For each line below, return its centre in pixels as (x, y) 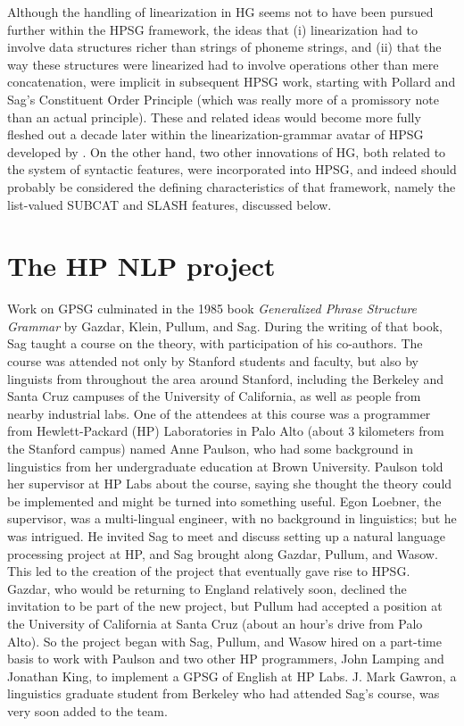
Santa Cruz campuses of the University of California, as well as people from (214, 396)
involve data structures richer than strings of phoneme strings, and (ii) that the (224, 47)
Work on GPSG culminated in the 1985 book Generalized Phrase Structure (212, 309)
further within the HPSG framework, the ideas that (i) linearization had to (212, 29)
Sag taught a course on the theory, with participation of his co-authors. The (215, 343)
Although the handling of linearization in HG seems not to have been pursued (220, 12)
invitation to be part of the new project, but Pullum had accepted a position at (225, 606)
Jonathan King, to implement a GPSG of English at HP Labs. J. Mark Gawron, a (232, 676)
